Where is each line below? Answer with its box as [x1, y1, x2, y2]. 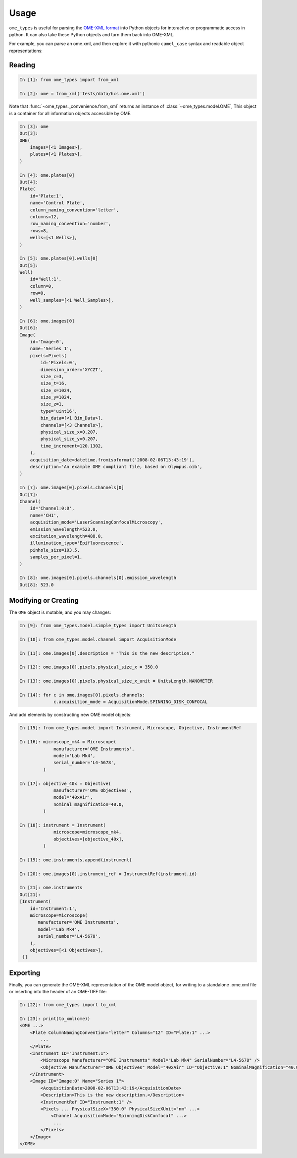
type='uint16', [40, 408, 78, 414]
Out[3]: [19, 130, 38, 136]
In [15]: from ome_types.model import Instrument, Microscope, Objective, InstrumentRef [19, 725, 242, 731]
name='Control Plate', [30, 200, 85, 206]
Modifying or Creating [9, 596, 79, 605]
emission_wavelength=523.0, [30, 526, 99, 532]
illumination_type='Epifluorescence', [30, 540, 124, 546]
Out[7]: [19, 492, 38, 497]
